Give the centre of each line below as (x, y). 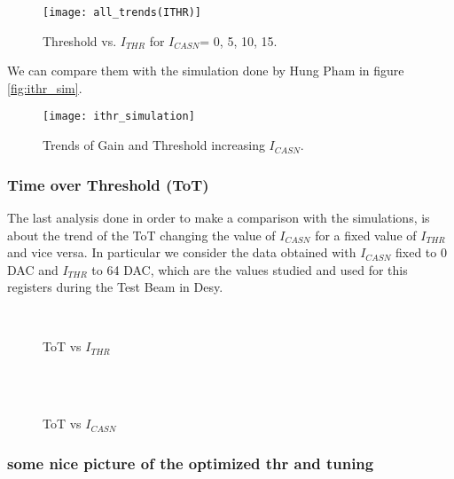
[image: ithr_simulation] (119, 117)
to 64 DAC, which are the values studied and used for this (250, 269)
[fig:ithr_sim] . (45, 87)
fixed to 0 (421, 252)
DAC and (33, 269)
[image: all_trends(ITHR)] (122, 12)
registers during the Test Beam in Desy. (115, 287)
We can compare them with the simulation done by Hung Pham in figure (206, 71)
